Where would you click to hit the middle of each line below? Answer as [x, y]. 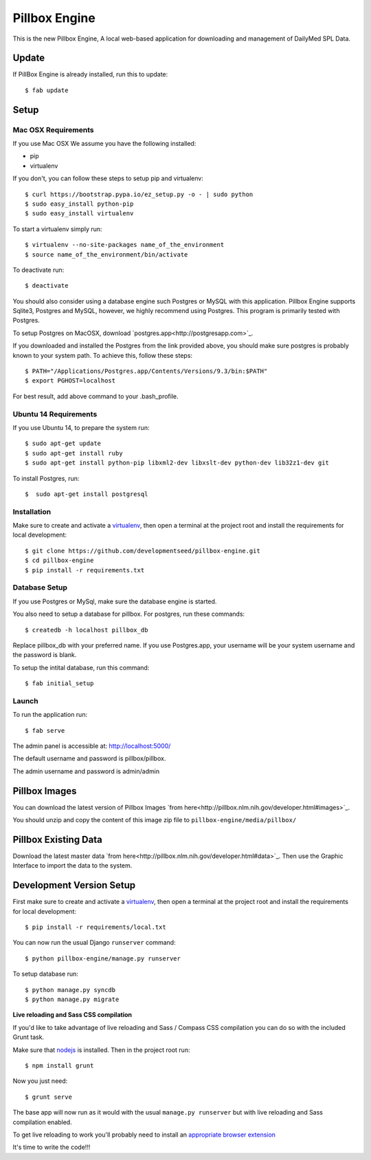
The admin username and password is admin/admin [86, 771]
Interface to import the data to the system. [72, 866]
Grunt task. [29, 1037]
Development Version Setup [74, 885]
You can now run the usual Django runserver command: [94, 943]
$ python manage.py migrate [72, 1000]
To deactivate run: [38, 270]
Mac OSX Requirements [53, 129]
